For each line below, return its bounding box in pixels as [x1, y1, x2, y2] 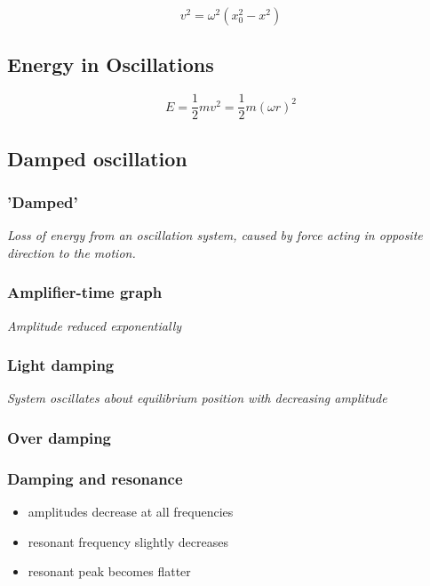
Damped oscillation [7, 144, 187, 172]
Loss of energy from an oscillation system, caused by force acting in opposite [7, 226, 423, 245]
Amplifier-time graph [7, 281, 163, 303]
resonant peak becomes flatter [28, 562, 191, 581]
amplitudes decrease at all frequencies [28, 502, 234, 521]
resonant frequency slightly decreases [28, 532, 228, 550]
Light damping [7, 354, 115, 376]
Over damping [7, 427, 111, 448]
